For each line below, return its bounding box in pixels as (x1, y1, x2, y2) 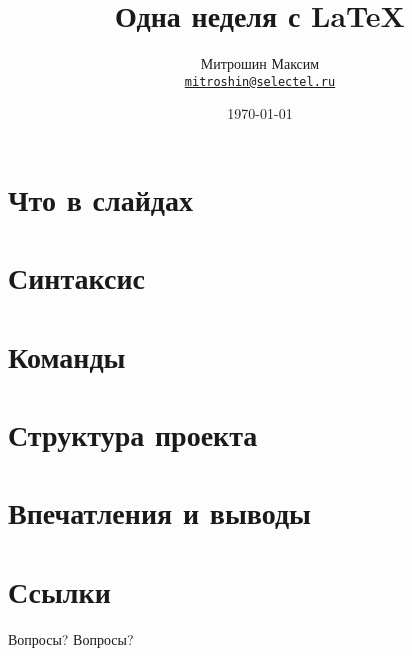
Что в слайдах (8, 178, 193, 219)
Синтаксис (8, 257, 146, 298)
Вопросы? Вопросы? (8, 628, 134, 649)
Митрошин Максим (200, 53, 320, 74)
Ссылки (8, 570, 111, 611)
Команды (8, 335, 126, 376)
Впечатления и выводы (8, 492, 311, 533)
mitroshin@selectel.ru (184, 74, 336, 89)
